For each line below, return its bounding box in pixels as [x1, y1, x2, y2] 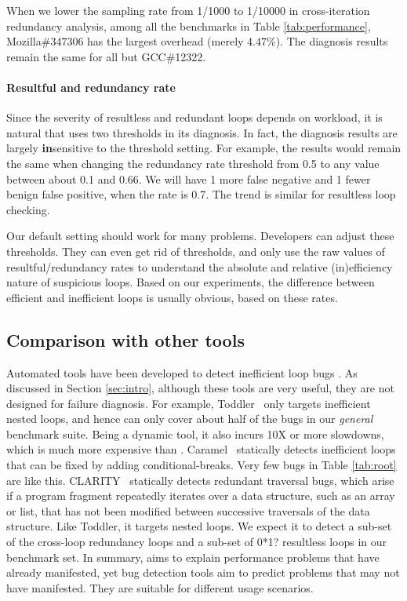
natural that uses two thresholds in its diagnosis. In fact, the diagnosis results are [6, 124, 398, 140]
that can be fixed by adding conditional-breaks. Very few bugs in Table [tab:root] [6, 457, 397, 473]
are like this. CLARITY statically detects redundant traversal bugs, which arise [6, 472, 394, 488]
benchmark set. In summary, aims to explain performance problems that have [6, 548, 380, 565]
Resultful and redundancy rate [6, 78, 176, 95]
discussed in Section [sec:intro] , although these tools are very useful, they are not [6, 380, 394, 396]
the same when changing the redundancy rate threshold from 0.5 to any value [6, 155, 380, 171]
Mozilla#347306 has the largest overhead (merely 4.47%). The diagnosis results [6, 33, 388, 49]
